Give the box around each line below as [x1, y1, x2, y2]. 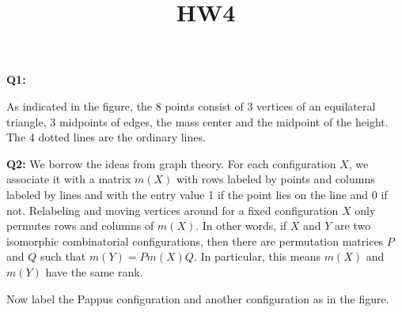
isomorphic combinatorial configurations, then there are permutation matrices [6, 232, 384, 249]
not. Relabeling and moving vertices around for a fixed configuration [6, 201, 339, 218]
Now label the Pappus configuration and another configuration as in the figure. [6, 290, 389, 306]
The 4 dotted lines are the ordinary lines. [6, 129, 206, 145]
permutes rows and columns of [6, 217, 154, 234]
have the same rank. [45, 263, 143, 280]
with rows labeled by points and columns [176, 171, 375, 187]
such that [40, 248, 86, 265]
